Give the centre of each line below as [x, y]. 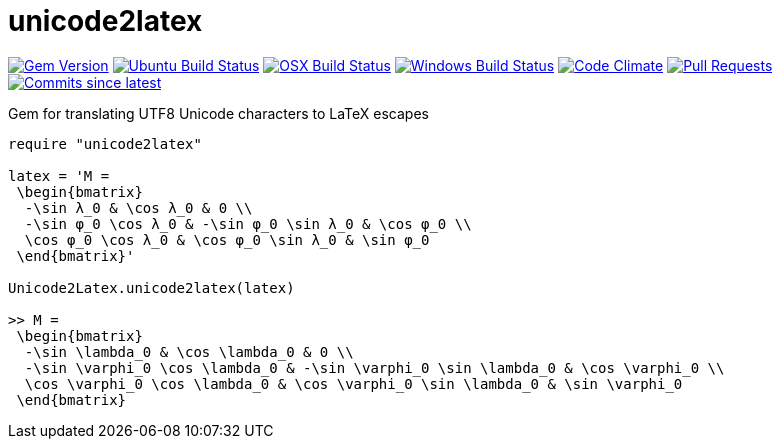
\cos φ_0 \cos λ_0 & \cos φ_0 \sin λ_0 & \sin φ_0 [227, 239]
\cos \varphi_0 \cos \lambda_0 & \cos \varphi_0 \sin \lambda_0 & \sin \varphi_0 [353, 383]
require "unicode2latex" [105, 143]
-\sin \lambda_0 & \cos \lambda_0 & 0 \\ [189, 351]
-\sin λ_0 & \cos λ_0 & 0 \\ [138, 207]
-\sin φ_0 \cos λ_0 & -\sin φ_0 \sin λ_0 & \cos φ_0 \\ [248, 223]
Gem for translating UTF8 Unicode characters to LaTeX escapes [218, 113]
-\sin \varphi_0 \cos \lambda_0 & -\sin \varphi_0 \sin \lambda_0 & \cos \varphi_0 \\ [374, 367]
